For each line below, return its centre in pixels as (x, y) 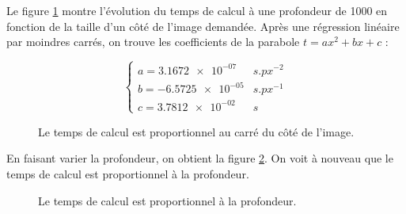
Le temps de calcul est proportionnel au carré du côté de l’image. (196, 131)
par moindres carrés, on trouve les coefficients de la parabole (153, 42)
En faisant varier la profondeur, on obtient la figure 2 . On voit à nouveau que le (200, 158)
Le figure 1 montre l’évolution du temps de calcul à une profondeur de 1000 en (197, 10)
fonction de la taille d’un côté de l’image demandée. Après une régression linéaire (203, 26)
